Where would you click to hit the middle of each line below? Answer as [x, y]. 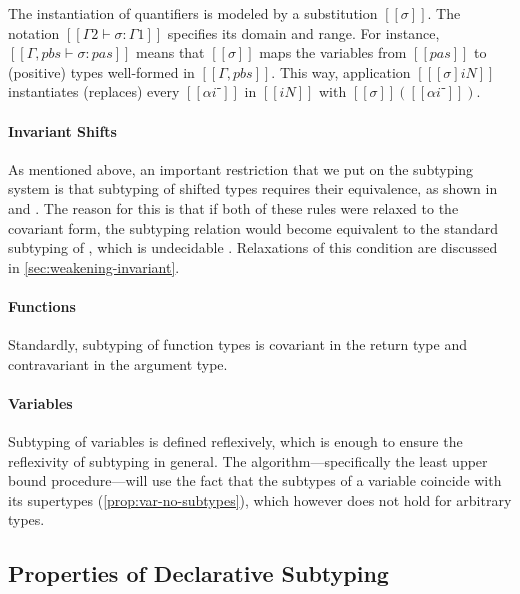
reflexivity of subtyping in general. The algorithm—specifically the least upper [248, 460]
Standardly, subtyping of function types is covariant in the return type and [237, 344]
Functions [42, 305]
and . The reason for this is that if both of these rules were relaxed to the [233, 207]
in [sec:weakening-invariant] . [94, 266]
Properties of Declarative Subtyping [198, 573]
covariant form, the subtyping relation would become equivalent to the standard [253, 227]
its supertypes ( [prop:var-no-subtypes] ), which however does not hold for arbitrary [260, 499]
